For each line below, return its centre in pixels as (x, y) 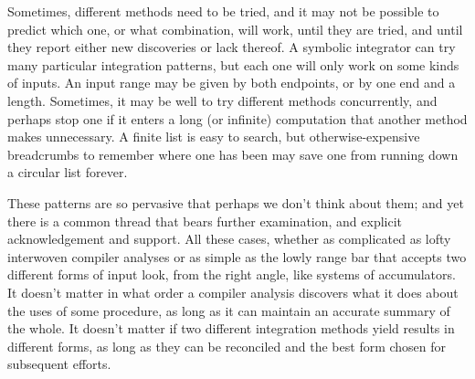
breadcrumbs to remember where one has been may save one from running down (233, 154)
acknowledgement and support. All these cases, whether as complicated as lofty (229, 239)
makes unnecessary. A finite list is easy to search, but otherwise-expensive (214, 137)
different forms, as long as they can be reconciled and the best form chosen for (227, 346)
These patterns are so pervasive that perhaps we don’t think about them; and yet (236, 202)
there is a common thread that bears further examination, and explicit (205, 221)
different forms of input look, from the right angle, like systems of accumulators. (232, 274)
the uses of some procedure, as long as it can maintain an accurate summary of (229, 310)
